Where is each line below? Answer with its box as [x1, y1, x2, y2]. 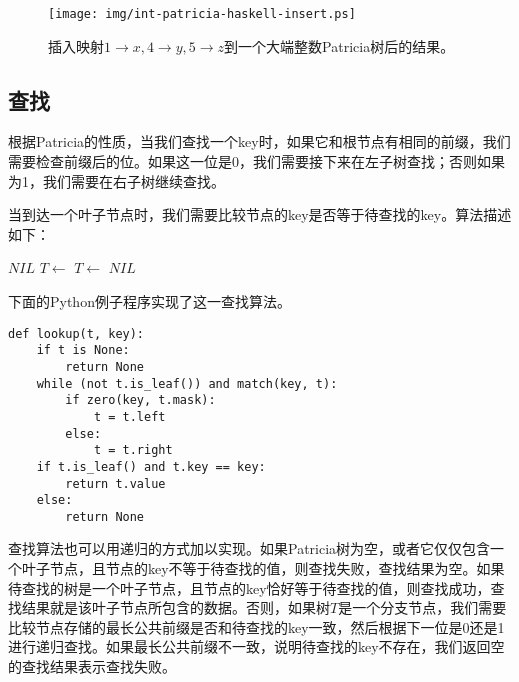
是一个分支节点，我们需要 [338, 597, 507, 618]
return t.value [65, 476, 166, 491]
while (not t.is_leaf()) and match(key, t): [36, 376, 338, 391]
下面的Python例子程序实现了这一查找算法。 [8, 291, 291, 312]
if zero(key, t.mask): [65, 393, 216, 408]
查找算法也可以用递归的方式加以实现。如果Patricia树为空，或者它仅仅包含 [8, 538, 491, 559]
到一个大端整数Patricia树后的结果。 [224, 35, 455, 56]
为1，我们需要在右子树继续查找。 [8, 170, 225, 191]
